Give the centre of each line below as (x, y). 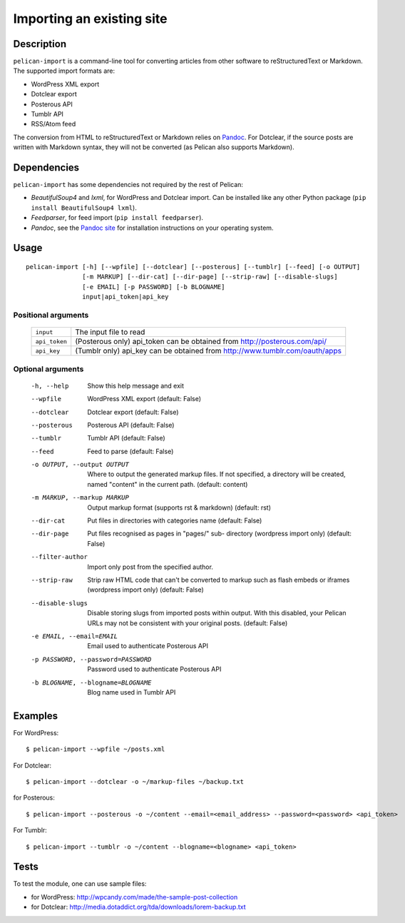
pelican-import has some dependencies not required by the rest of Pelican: (128, 185)
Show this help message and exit (136, 385)
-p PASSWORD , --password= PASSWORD (91, 659)
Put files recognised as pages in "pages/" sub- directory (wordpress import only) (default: (220, 534)
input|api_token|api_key (125, 297)
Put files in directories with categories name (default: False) (175, 520)
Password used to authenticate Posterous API (154, 669)
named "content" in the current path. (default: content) (168, 484)
